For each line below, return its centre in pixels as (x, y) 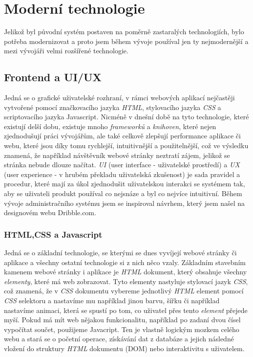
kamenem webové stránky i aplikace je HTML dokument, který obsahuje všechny (126, 272)
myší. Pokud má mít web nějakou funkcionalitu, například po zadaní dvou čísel (122, 320)
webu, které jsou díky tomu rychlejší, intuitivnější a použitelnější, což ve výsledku (126, 145)
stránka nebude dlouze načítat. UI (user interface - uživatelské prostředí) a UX (122, 165)
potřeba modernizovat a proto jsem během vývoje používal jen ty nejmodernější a (126, 41)
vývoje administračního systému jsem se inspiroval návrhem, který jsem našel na (125, 203)
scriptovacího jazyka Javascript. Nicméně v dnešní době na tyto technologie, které (126, 117)
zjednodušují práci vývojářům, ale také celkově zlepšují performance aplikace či (122, 136)
